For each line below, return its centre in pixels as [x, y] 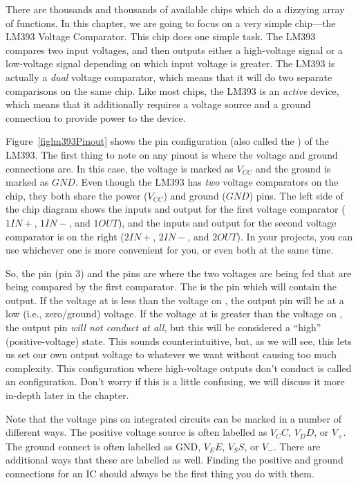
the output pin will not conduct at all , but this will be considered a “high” [163, 327]
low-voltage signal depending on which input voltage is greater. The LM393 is [170, 63]
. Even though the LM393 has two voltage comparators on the [207, 182]
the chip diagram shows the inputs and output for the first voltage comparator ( [176, 209]
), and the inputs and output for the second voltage [227, 222]
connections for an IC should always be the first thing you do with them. [160, 473]
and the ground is [293, 168]
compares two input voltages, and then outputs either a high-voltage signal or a [175, 50]
